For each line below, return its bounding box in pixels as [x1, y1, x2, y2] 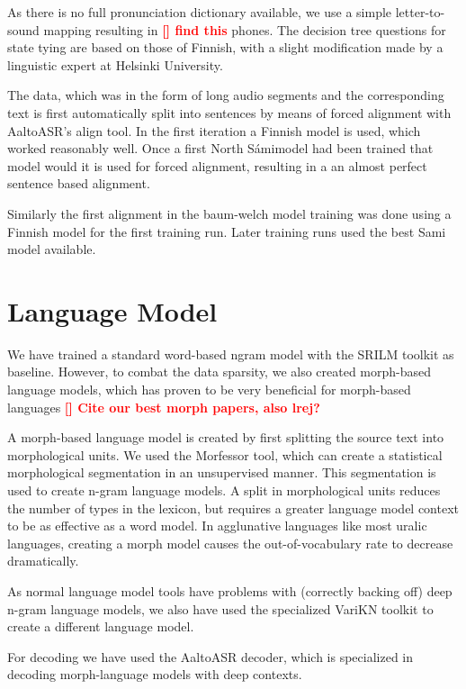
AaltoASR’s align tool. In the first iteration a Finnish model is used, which [7, 121, 421, 140]
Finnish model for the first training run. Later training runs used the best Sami [7, 222, 446, 240]
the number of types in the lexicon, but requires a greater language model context [7, 498, 460, 517]
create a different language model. [7, 617, 194, 636]
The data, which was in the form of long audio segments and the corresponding [7, 86, 444, 104]
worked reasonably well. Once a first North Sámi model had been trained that [7, 139, 434, 158]
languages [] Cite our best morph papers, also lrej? [7, 397, 320, 416]
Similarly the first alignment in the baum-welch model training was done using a [7, 204, 452, 222]
